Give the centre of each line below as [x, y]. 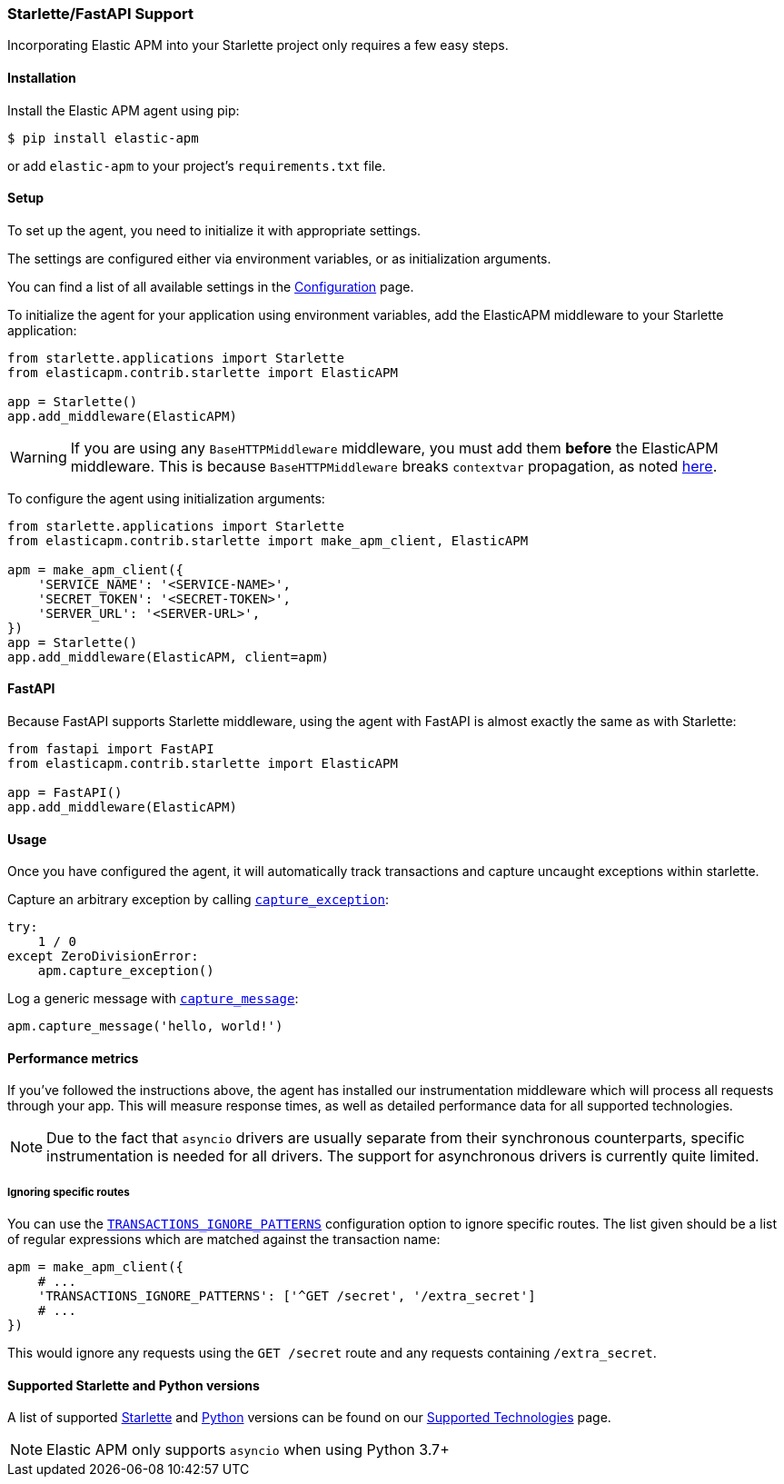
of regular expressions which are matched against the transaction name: [224, 1240]
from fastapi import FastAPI [111, 749]
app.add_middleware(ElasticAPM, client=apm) [169, 657]
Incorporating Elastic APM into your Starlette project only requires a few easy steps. [258, 45]
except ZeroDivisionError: [103, 956]
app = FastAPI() [65, 793]
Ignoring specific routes [69, 1192]
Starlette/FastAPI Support [100, 14]
